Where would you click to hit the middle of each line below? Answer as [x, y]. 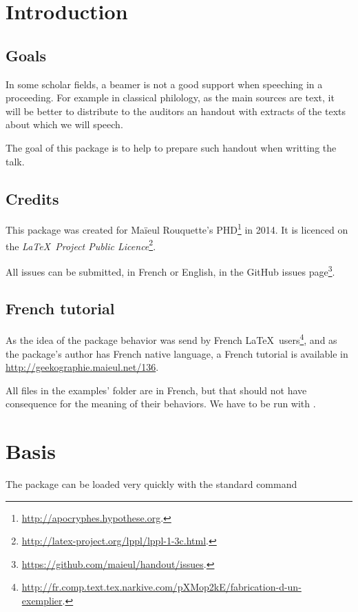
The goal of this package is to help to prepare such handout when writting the [171, 147]
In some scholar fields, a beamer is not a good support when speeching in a [164, 84]
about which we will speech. [64, 124]
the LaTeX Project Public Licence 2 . [81, 245]
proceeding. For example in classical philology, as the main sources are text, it [170, 98]
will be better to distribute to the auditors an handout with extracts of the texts [176, 111]
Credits [32, 198]
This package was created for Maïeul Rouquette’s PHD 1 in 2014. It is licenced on [177, 228]
